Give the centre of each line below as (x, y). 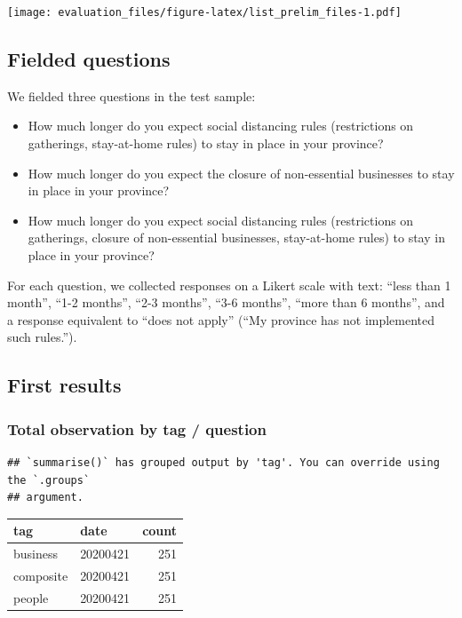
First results (64, 385)
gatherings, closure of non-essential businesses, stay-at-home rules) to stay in (236, 238)
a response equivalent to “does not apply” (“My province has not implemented (221, 319)
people (31, 597)
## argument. (45, 498)
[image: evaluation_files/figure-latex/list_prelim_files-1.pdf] (204, 12)
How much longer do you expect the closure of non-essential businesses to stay (241, 173)
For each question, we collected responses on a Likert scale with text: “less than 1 (229, 285)
